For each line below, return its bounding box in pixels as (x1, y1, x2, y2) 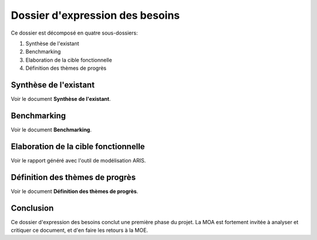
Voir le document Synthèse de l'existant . (11, 96, 111, 103)
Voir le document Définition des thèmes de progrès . (11, 188, 139, 195)
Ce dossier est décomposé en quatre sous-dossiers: (11, 29, 138, 36)
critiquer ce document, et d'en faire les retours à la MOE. (11, 227, 149, 234)
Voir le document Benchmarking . (11, 126, 92, 133)
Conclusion (11, 203, 54, 213)
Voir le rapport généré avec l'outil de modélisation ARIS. (11, 157, 146, 164)
